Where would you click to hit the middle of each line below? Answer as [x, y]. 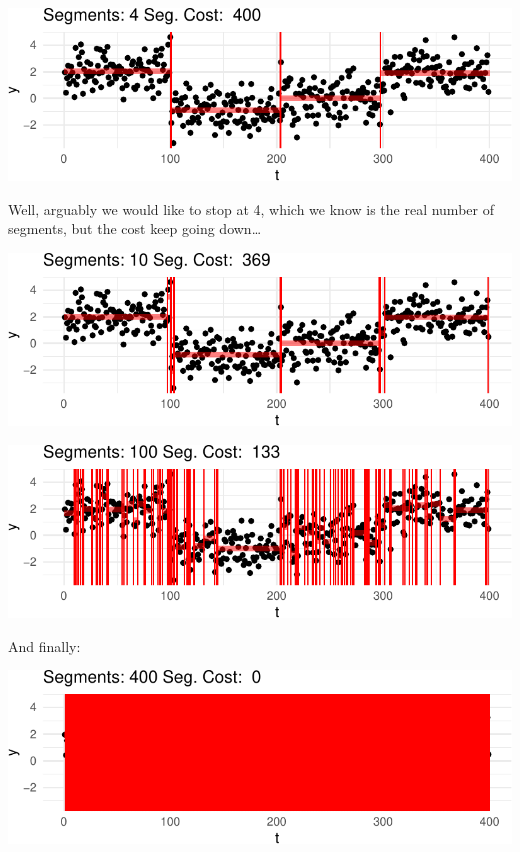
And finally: [44, 645]
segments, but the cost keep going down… [135, 228]
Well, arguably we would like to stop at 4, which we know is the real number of [251, 208]
